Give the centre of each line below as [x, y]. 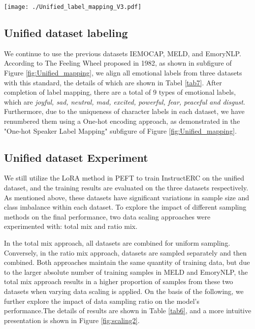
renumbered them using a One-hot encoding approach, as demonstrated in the [122, 121]
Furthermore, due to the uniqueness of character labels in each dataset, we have [124, 111]
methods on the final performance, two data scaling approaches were [107, 216]
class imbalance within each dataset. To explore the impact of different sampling [125, 207]
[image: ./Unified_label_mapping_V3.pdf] [73, 7]
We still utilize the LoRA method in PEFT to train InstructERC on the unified [124, 178]
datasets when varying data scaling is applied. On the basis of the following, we [124, 291]
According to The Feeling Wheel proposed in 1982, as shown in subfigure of [118, 63]
